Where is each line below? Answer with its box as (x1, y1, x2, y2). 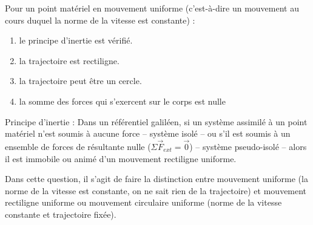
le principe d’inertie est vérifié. (19, 34, 133, 47)
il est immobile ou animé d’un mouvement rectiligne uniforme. (5, 152, 237, 165)
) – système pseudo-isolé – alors (189, 140, 307, 152)
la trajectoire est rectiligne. (19, 54, 119, 67)
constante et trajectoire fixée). (5, 207, 116, 220)
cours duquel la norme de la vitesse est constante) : (5, 13, 195, 26)
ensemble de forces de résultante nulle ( (5, 140, 151, 152)
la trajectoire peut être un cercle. (19, 74, 142, 87)
